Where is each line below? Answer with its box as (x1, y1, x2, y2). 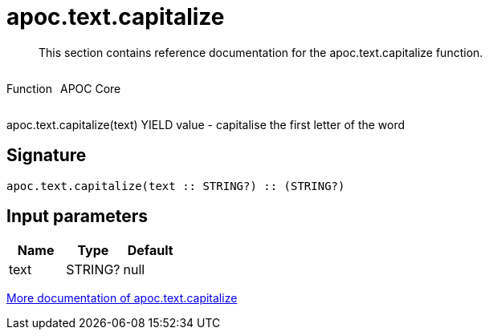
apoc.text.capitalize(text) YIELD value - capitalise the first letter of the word (6, 117, 405, 132)
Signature (6, 145, 87, 166)
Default (127, 242, 173, 259)
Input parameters (6, 206, 149, 227)
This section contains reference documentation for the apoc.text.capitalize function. (39, 45, 483, 59)
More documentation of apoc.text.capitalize (6, 291, 238, 306)
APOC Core (59, 81, 121, 95)
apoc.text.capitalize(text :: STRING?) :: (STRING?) (6, 179, 345, 192)
